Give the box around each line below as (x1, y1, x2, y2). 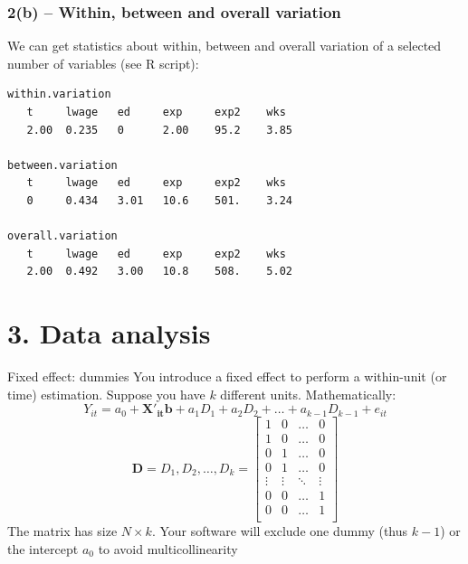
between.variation (7, 158, 118, 172)
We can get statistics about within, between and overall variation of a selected (7, 36, 442, 55)
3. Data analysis (7, 315, 211, 352)
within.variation (7, 88, 111, 101)
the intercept (7, 539, 79, 558)
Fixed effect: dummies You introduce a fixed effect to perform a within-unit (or (7, 367, 447, 386)
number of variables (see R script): (7, 53, 199, 72)
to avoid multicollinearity (98, 539, 238, 558)
